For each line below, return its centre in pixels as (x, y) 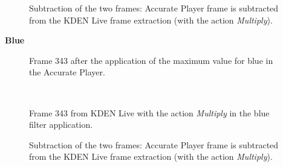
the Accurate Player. (67, 72)
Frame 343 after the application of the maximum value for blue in (151, 60)
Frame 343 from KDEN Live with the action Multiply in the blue (149, 112)
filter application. (61, 124)
